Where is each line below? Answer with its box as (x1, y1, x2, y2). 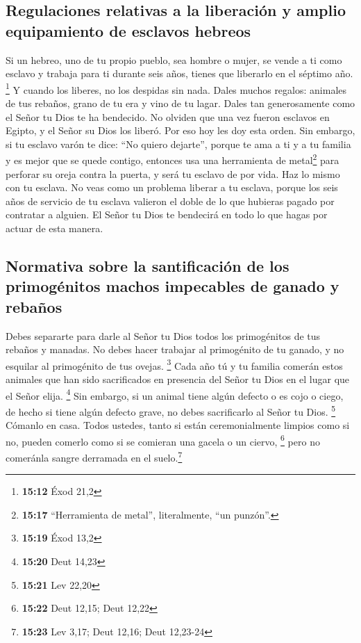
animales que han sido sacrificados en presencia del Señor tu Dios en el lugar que (6, 372, 350, 386)
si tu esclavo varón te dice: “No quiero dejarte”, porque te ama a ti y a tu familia (6, 136, 351, 151)
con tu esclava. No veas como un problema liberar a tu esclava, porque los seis (6, 180, 338, 195)
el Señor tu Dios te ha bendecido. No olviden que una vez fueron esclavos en (6, 109, 330, 124)
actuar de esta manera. (6, 221, 103, 236)
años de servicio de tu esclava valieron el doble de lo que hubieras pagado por (6, 193, 335, 208)
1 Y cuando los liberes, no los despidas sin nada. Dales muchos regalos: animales (6, 80, 347, 97)
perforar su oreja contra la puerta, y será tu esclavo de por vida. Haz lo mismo (6, 166, 340, 181)
